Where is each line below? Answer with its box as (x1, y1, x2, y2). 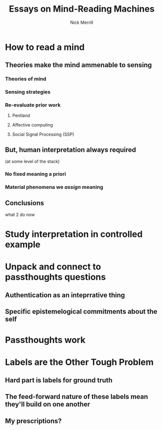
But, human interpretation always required (5, 145, 136, 154)
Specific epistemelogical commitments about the (5, 307, 158, 316)
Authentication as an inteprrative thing (5, 291, 125, 299)
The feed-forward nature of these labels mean (5, 393, 148, 401)
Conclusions (5, 198, 44, 207)
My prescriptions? (5, 417, 62, 425)
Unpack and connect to (5, 261, 101, 272)
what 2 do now (5, 212, 35, 217)
